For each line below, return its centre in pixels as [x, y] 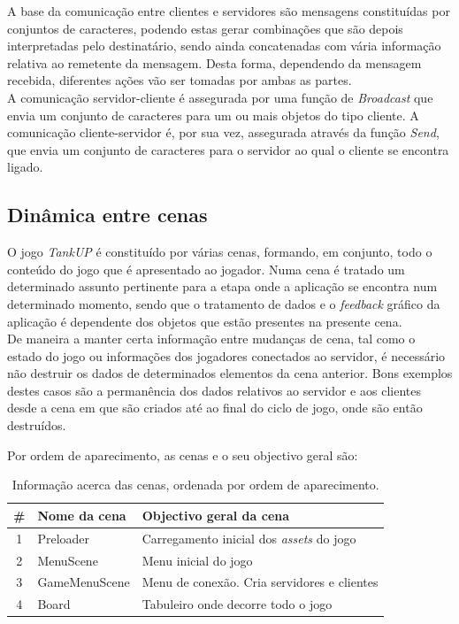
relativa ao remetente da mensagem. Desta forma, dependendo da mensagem [214, 62]
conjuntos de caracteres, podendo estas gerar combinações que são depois [205, 28]
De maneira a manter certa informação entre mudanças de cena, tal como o [211, 339]
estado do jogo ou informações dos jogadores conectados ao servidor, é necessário [226, 355]
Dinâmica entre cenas [107, 215]
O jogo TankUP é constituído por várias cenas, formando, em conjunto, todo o [220, 252]
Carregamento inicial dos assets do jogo [249, 538]
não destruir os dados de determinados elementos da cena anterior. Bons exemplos [230, 373]
